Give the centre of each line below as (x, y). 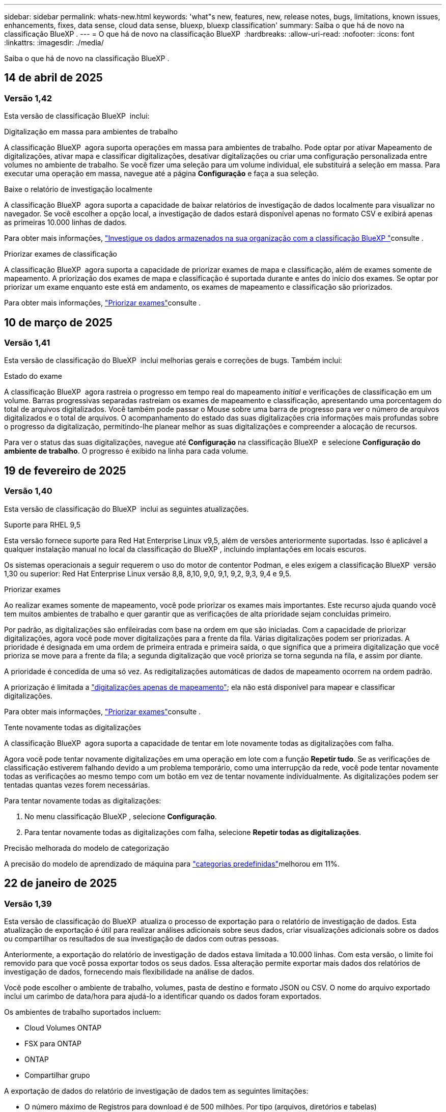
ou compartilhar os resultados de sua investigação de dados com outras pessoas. (142, 938)
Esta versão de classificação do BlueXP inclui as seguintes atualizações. (127, 509)
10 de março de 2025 (58, 322)
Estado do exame (33, 376)
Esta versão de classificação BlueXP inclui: (77, 116)
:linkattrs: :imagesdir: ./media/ (54, 43)
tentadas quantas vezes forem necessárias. (77, 785)
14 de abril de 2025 (53, 78)
